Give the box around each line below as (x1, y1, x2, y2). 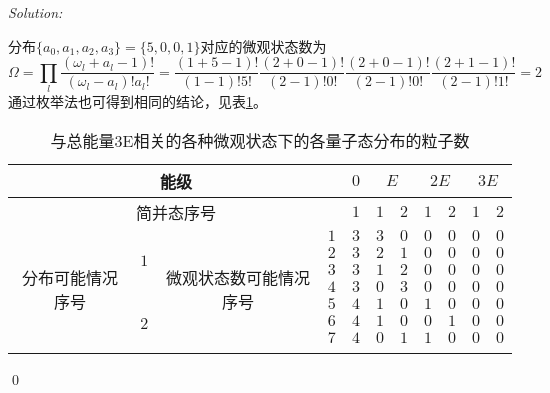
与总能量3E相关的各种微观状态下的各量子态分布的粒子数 (50, 128, 470, 152)
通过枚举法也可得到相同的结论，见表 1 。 (8, 90, 267, 111)
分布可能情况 (22, 266, 119, 290)
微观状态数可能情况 (166, 266, 311, 290)
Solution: (8, 2, 63, 22)
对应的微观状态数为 (200, 35, 327, 56)
